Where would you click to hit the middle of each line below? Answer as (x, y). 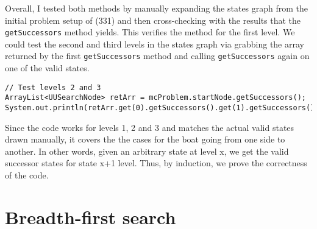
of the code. (27, 175)
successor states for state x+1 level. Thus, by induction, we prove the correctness (156, 163)
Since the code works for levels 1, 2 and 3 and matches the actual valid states (150, 127)
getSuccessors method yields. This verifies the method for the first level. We (150, 32)
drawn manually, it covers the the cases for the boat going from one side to (145, 139)
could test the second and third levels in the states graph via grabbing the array (155, 44)
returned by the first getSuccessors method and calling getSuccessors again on (157, 56)
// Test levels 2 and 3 (53, 87)
